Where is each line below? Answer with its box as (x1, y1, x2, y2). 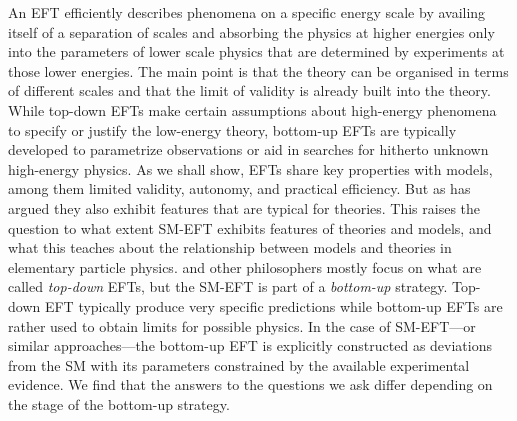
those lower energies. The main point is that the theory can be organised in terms (8, 60, 509, 81)
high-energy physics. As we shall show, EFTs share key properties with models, (8, 158, 493, 179)
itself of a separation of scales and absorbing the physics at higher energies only (8, 21, 495, 42)
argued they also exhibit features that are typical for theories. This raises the (8, 197, 481, 218)
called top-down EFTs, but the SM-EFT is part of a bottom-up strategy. (8, 276, 448, 297)
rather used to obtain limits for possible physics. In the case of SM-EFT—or (8, 315, 476, 336)
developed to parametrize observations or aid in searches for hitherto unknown (8, 139, 489, 160)
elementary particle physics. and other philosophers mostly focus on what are (8, 256, 482, 277)
